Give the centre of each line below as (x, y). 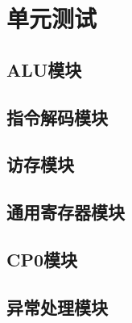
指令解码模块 (57, 117)
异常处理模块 (57, 306)
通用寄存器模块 (66, 212)
